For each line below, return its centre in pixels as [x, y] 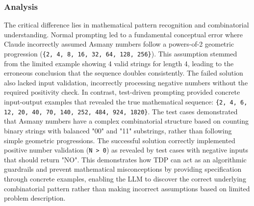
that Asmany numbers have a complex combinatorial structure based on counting [127, 121]
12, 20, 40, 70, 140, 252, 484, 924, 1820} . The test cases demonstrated [121, 111]
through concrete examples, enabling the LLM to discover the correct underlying [125, 178]
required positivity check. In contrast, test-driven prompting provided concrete [122, 92]
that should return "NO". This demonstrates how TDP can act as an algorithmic [125, 159]
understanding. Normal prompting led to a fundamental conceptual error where [123, 34]
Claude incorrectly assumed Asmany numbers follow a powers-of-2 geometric [119, 44]
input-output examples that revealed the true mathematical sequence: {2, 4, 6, [126, 102]
